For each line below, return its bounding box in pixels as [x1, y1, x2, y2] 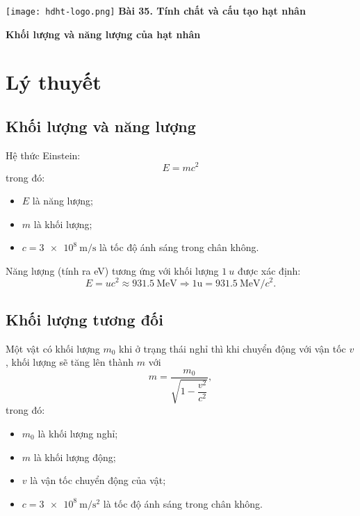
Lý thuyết [6, 67, 101, 96]
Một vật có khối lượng [6, 341, 100, 355]
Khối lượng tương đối [6, 308, 163, 330]
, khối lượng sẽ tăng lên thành [6, 355, 134, 369]
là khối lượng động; [33, 449, 116, 464]
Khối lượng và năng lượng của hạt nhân [6, 26, 201, 41]
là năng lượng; [32, 193, 93, 208]
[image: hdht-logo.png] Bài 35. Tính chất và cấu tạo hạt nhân [6, 3, 306, 17]
